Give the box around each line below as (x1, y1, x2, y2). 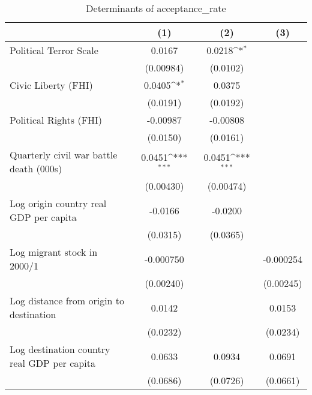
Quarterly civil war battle (10, 148, 118, 161)
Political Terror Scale (10, 43, 98, 57)
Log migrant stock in (10, 245, 98, 259)
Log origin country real (10, 196, 107, 210)
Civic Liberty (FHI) (10, 78, 93, 92)
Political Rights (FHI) (10, 113, 103, 127)
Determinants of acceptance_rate (86, 1, 226, 15)
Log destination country (10, 342, 110, 356)
